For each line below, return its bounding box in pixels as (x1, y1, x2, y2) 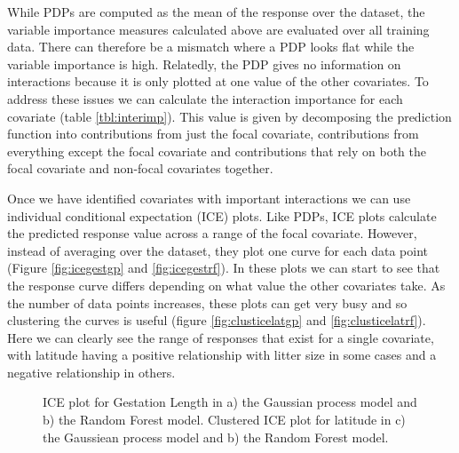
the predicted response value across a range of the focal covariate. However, (7, 224, 417, 242)
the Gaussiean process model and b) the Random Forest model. (43, 427, 389, 446)
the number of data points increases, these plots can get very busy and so (7, 293, 408, 312)
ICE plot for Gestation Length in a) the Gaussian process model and (43, 393, 417, 411)
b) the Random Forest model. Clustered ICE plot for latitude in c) (43, 410, 406, 429)
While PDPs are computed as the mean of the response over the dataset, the (7, 3, 425, 20)
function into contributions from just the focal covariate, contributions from (7, 124, 419, 143)
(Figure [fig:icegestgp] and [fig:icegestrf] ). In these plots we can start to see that (7, 258, 440, 277)
